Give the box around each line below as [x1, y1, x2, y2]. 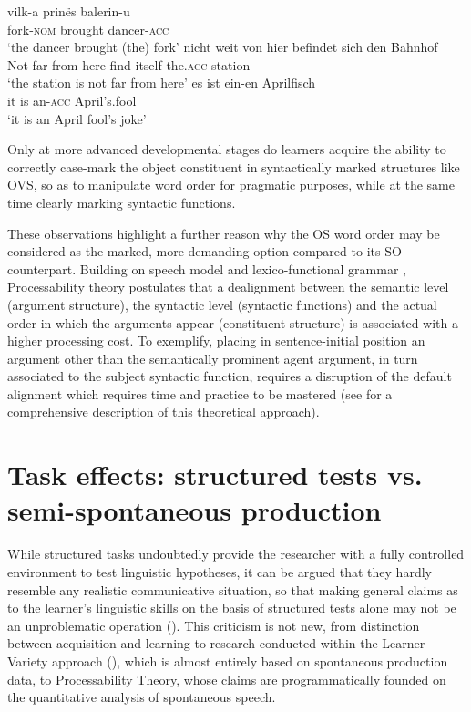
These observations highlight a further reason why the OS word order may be [7, 223, 440, 242]
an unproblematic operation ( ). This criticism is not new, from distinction [7, 615, 420, 635]
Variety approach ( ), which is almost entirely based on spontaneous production [7, 651, 448, 670]
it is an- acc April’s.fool [7, 90, 137, 109]
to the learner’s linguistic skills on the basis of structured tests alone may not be [7, 598, 456, 617]
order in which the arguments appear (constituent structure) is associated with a [7, 313, 458, 332]
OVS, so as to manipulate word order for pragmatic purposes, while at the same [7, 175, 455, 194]
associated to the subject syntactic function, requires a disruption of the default [7, 366, 452, 386]
